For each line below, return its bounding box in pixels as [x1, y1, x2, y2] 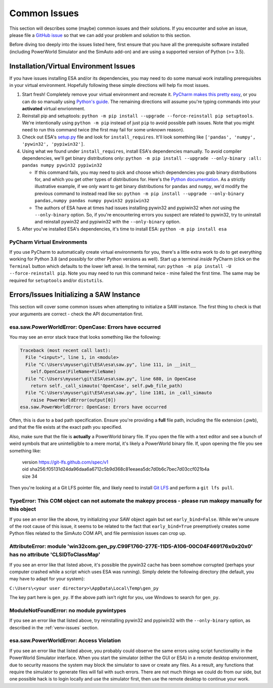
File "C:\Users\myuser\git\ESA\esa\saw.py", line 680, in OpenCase [25, 376, 196, 382]
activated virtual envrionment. [22, 106, 85, 112]
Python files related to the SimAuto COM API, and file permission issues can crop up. [9, 530, 187, 536]
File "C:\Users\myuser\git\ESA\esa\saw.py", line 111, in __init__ [25, 361, 196, 368]
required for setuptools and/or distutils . [9, 277, 104, 283]
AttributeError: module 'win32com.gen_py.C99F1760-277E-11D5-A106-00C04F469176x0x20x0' [9, 543, 253, 550]
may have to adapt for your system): [9, 576, 85, 582]
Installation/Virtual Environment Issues [9, 62, 135, 70]
